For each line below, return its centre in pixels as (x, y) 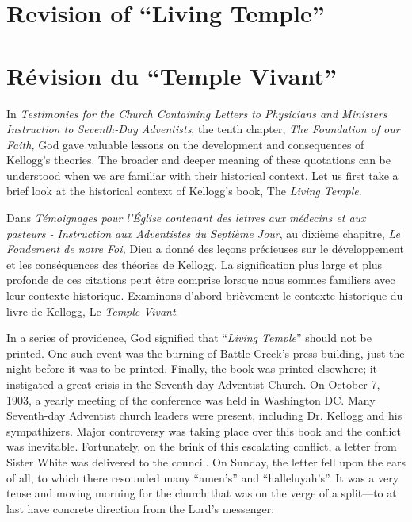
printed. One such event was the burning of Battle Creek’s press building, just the (206, 353)
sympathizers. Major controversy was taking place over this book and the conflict (204, 430)
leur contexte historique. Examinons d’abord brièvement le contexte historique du (205, 296)
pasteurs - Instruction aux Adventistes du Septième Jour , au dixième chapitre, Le (203, 233)
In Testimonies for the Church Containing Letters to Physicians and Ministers (197, 113)
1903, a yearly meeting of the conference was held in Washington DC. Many (191, 399)
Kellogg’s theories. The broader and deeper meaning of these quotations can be (199, 160)
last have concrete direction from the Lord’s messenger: (141, 508)
